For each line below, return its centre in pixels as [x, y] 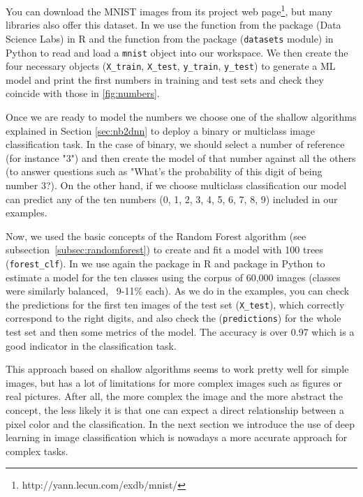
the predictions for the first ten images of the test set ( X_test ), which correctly [175, 304]
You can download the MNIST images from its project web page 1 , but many [169, 10]
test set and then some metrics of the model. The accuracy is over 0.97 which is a [180, 332]
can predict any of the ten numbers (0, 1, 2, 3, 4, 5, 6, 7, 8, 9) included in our [172, 199]
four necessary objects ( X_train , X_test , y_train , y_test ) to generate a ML [171, 66]
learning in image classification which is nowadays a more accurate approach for [177, 437]
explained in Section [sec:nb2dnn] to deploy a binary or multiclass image [160, 130]
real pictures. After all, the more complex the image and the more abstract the [174, 396]
